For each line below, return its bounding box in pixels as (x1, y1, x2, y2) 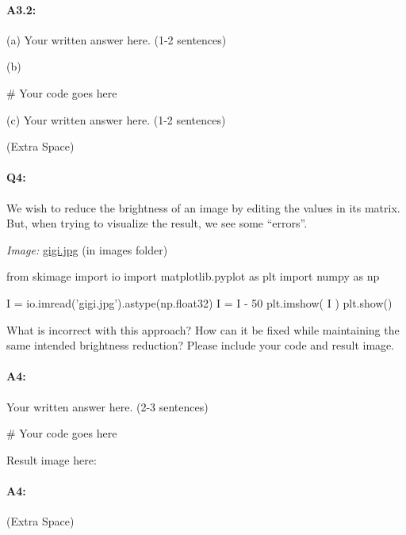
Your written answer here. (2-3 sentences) (6, 398, 209, 415)
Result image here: (6, 451, 97, 468)
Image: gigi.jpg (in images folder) (6, 241, 168, 258)
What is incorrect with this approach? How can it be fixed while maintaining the (6, 321, 400, 338)
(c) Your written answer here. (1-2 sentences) (6, 111, 226, 128)
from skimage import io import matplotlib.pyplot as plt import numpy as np (6, 268, 380, 285)
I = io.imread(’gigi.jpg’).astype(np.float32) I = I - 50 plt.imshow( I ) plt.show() (6, 294, 393, 311)
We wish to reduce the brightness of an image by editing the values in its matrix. (6, 199, 400, 216)
